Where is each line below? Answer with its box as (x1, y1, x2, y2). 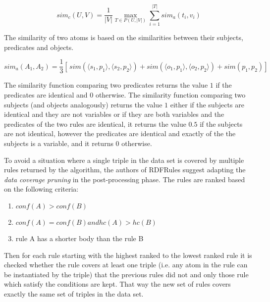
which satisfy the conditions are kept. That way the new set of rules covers (4, 279, 231, 289)
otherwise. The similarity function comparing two (95, 89, 246, 100)
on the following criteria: (4, 184, 79, 194)
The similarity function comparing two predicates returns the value (4, 80, 208, 90)
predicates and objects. (4, 42, 74, 52)
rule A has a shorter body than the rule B (15, 233, 144, 243)
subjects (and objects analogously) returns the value (4, 99, 162, 109)
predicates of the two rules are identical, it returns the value (4, 118, 186, 129)
